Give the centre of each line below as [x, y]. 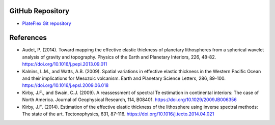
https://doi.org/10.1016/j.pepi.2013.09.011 [65, 64]
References [28, 38]
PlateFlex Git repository [47, 23]
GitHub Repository [39, 11]
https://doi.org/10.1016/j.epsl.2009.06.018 [65, 85]
